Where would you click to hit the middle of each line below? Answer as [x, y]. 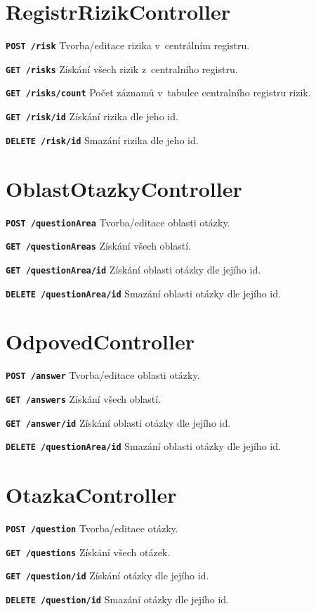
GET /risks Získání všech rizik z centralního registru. [122, 69]
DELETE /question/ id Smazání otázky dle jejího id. [118, 599]
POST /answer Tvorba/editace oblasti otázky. [103, 375]
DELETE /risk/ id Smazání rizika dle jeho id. [102, 140]
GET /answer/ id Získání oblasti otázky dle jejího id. [118, 422]
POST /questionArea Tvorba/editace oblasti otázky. [118, 222]
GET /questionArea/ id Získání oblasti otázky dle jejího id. [133, 269]
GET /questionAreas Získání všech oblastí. [99, 246]
